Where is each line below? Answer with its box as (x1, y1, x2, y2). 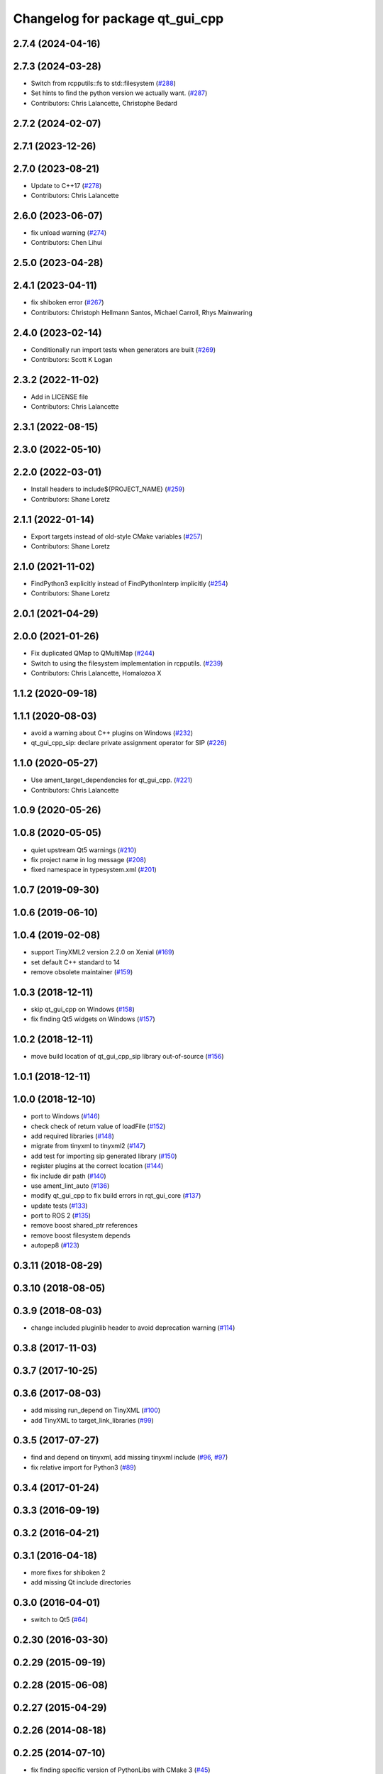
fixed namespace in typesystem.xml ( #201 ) (30, 866, 157, 874)
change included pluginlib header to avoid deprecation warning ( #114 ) (30, 1323, 235, 1332)
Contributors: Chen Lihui (30, 238, 103, 247)
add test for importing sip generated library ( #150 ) (30, 1152, 177, 1160)
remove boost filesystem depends (30, 1231, 131, 1240)
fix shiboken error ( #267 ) (30, 298, 104, 307)
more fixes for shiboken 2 (30, 1568, 106, 1577)
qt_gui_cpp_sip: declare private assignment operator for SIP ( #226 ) (30, 739, 227, 747)
